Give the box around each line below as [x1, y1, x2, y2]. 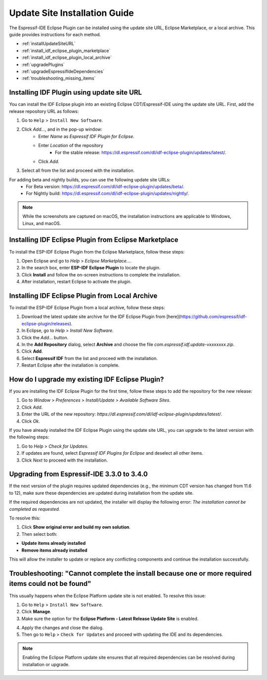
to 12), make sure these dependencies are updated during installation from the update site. [9, 490, 194, 496]
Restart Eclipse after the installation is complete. [21, 362, 120, 368]
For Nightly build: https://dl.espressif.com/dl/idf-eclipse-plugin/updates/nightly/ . [26, 191, 189, 197]
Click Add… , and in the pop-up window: [21, 126, 102, 132]
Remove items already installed [21, 547, 88, 553]
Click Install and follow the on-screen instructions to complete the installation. [21, 271, 181, 277]
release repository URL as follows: [9, 108, 79, 114]
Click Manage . [21, 609, 51, 615]
